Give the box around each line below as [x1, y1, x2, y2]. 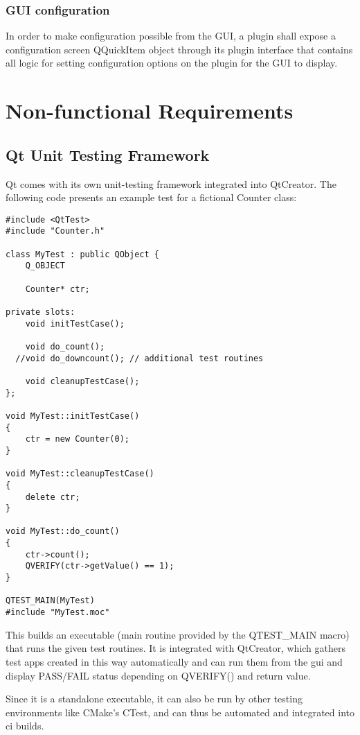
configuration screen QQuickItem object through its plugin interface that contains [6, 42, 353, 56]
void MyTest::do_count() [6, 526, 120, 537]
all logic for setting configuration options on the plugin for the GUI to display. [6, 55, 338, 70]
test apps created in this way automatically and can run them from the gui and [6, 654, 343, 668]
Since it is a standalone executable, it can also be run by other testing [6, 691, 303, 706]
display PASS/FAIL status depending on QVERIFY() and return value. [6, 668, 311, 682]
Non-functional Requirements [6, 96, 294, 125]
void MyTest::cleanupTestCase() [6, 469, 154, 479]
